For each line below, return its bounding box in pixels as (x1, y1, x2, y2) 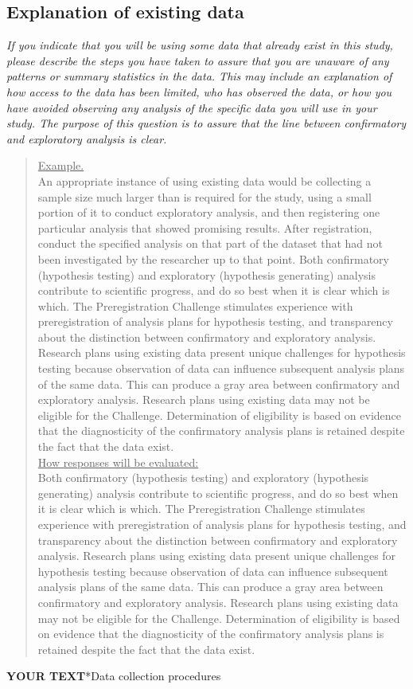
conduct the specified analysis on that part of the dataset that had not (37, 235, 383, 252)
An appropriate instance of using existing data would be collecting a (37, 172, 372, 189)
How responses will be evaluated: (37, 453, 199, 470)
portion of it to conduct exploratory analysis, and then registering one (37, 204, 380, 221)
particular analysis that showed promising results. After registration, (37, 219, 372, 236)
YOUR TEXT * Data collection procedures (6, 667, 221, 684)
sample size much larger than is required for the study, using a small (37, 188, 372, 205)
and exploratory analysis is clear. (6, 130, 167, 147)
